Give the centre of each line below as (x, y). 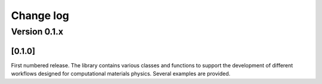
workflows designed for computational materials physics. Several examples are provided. (121, 74)
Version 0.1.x (37, 32)
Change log (40, 15)
